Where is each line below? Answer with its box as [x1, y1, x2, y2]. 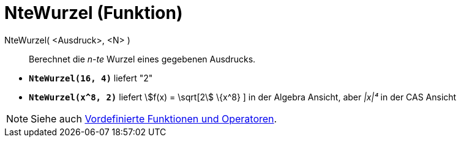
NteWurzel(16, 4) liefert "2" [29, 72, 153, 83]
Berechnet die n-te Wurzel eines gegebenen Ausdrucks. [29, 53, 256, 64]
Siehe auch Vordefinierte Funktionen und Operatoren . [31, 112, 277, 125]
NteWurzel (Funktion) [4, 2, 183, 23]
